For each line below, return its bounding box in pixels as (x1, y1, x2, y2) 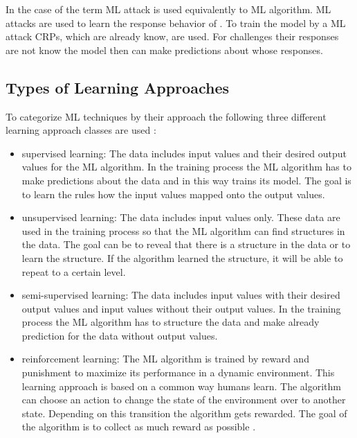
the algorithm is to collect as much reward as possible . (21, 419, 256, 434)
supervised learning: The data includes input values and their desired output (21, 146, 347, 160)
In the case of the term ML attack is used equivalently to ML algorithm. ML (6, 2, 331, 16)
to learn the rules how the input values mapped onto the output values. (21, 186, 325, 201)
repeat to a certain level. (21, 264, 126, 279)
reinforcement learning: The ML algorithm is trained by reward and (21, 351, 309, 366)
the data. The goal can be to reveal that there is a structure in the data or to (21, 237, 351, 252)
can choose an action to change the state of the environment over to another (21, 392, 346, 407)
